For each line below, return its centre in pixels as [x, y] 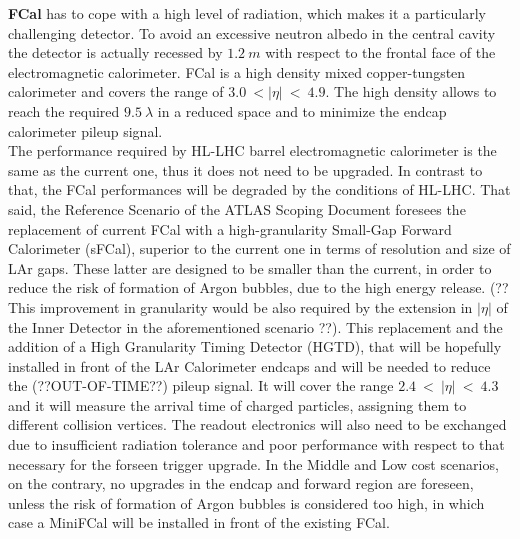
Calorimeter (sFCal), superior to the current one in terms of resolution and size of [259, 248]
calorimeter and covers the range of [116, 91]
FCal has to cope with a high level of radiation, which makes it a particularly [247, 13]
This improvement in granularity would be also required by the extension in [240, 306]
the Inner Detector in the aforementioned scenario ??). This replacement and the [255, 326]
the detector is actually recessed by [115, 52]
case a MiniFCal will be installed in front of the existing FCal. [199, 522]
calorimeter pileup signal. [85, 130]
